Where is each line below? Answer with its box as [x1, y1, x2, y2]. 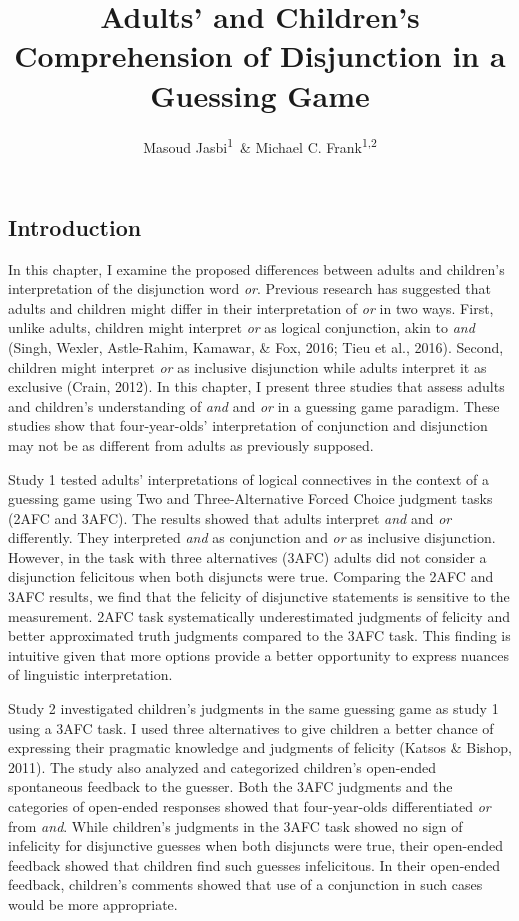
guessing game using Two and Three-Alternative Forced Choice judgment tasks [8, 488, 493, 509]
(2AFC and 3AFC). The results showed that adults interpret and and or [8, 507, 452, 528]
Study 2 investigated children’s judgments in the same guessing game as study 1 [8, 698, 499, 719]
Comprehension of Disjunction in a [14, 35, 506, 76]
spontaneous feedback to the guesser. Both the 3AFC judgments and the [8, 776, 453, 797]
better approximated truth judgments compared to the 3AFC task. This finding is [8, 625, 511, 646]
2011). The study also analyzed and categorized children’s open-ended [8, 756, 437, 777]
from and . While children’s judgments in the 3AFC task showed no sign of [8, 815, 463, 836]
